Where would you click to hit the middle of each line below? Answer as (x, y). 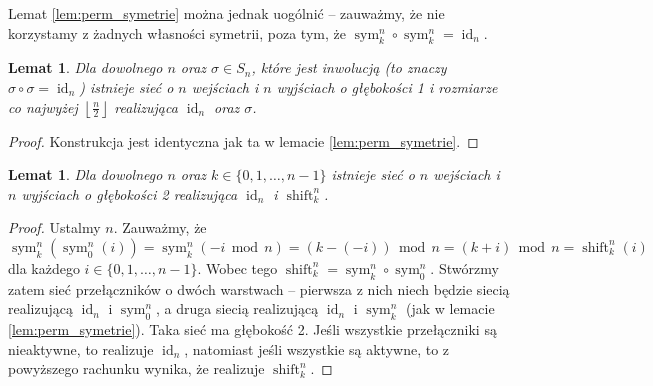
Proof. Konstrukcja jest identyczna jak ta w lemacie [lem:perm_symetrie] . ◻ (243, 140)
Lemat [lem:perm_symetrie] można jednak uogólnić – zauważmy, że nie (226, 13)
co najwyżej (43, 106)
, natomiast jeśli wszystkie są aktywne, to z (317, 348)
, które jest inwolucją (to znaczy (349, 67)
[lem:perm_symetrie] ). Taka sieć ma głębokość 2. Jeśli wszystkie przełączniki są (252, 329)
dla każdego (44, 267)
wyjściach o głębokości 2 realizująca (129, 193)
